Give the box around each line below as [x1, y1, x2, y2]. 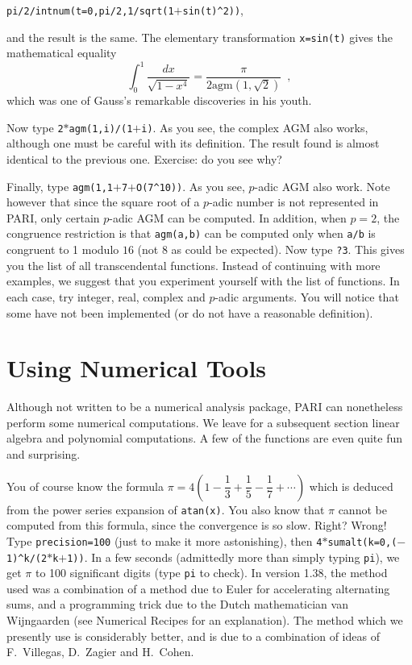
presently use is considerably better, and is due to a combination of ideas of [6, 627, 380, 644]
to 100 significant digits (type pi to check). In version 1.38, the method [35, 564, 388, 581]
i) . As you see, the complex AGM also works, [141, 118, 368, 135]
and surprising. [6, 446, 81, 463]
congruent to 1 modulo [6, 241, 119, 258]
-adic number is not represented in [209, 193, 379, 210]
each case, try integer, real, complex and [6, 288, 206, 305]
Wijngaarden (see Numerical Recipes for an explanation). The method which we [6, 612, 403, 629]
